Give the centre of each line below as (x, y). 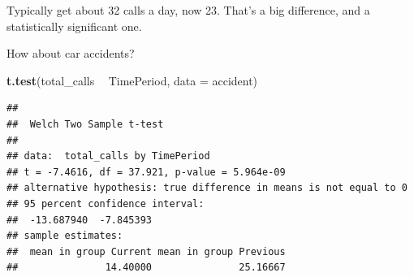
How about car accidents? (71, 53)
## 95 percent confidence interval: (106, 203)
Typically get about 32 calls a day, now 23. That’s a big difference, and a (188, 10)
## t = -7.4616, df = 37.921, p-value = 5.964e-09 (146, 172)
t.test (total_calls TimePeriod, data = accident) (132, 80)
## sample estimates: (65, 236)
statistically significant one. (74, 26)
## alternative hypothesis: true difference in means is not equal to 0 (207, 188)
